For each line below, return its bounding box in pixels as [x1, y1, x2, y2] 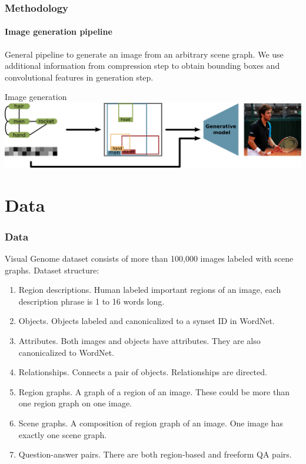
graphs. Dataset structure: [5, 263, 99, 276]
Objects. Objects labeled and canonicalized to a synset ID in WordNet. [18, 315, 275, 327]
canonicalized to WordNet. [18, 346, 115, 358]
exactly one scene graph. [18, 428, 107, 440]
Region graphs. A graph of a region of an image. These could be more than [18, 385, 290, 398]
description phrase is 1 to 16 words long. [18, 295, 165, 307]
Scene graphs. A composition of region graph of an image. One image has [18, 417, 283, 429]
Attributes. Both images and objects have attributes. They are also [18, 335, 261, 347]
